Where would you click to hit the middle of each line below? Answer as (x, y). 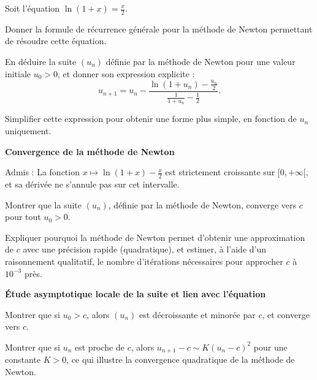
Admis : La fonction (42, 172)
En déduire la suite (41, 62)
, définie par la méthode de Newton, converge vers (202, 204)
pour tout (23, 217)
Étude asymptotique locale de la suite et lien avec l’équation (136, 294)
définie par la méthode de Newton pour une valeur (201, 62)
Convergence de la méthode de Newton (90, 151)
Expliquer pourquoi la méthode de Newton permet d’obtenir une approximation (155, 237)
